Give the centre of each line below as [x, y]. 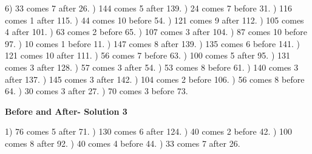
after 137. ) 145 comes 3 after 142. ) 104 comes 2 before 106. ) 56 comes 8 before [155, 79]
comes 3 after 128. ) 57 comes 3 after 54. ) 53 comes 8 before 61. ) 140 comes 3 [152, 67]
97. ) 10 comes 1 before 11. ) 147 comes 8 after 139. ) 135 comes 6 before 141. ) [152, 43]
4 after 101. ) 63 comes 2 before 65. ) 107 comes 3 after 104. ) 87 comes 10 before [156, 32]
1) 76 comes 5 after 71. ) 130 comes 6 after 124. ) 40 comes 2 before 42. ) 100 [149, 131]
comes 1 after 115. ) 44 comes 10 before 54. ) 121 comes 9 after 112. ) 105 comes [154, 20]
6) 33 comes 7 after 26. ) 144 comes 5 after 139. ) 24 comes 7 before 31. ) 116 [149, 8]
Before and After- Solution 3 [66, 111]
